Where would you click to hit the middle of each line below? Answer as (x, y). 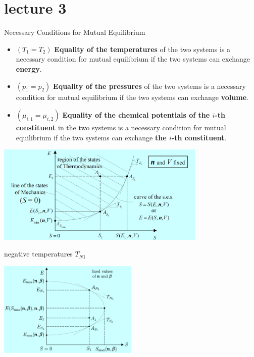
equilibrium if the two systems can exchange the (91, 137)
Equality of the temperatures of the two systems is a (142, 49)
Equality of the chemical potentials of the (136, 115)
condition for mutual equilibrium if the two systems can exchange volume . (132, 97)
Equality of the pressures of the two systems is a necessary (149, 86)
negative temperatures (38, 254)
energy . (29, 68)
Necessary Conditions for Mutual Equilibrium (75, 32)
